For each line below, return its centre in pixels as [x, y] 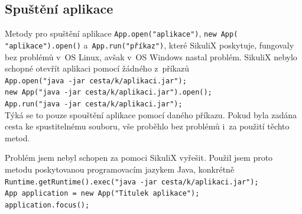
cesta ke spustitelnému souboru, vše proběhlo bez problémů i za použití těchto [147, 126]
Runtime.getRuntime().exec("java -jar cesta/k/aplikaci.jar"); [132, 182]
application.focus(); [47, 205]
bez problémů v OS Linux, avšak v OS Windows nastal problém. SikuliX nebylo [151, 56]
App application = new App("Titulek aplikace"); [102, 194]
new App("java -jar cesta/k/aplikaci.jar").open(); [108, 93]
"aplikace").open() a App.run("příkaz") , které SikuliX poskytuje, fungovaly [150, 45]
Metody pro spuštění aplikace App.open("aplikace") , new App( [121, 33]
